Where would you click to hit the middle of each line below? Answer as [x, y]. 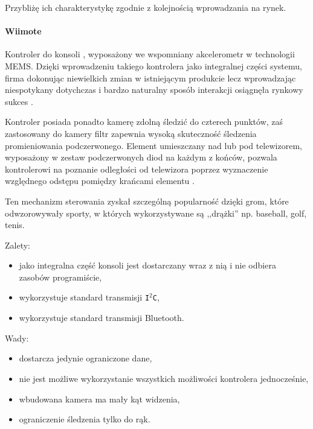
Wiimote [23, 31]
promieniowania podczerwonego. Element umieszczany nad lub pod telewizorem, [153, 145]
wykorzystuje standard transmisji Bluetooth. [102, 318]
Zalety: [18, 245]
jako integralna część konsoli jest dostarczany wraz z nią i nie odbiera [147, 265]
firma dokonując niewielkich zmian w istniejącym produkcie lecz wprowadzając [150, 78]
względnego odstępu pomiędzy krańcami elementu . [100, 181]
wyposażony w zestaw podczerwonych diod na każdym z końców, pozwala [141, 157]
